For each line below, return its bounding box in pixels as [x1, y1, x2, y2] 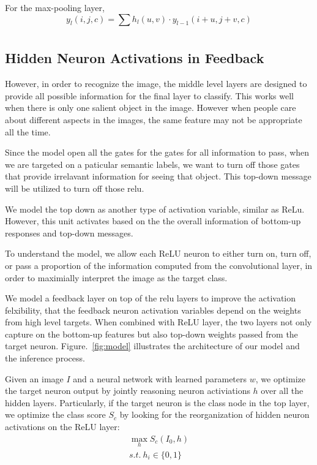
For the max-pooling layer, [5, 1, 105, 13]
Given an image [5, 372, 64, 385]
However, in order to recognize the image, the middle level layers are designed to [5, 77, 307, 90]
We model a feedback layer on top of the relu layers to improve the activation [5, 292, 296, 304]
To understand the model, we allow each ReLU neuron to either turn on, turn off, [5, 247, 311, 260]
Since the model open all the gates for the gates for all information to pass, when [5, 146, 310, 159]
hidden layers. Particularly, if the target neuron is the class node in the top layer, [5, 396, 310, 409]
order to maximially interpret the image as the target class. [5, 271, 228, 284]
